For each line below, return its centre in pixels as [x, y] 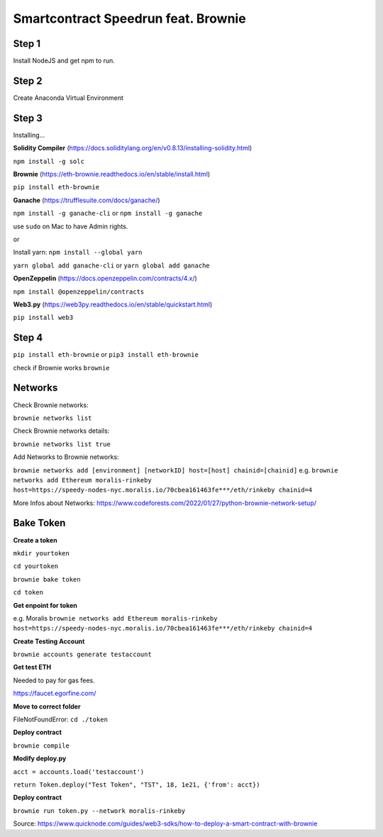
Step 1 [27, 44]
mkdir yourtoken [41, 553]
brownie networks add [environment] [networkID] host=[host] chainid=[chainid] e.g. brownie [176, 470]
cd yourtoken [36, 566]
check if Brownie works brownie [61, 367]
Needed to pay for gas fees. [54, 680]
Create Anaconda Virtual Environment [68, 98]
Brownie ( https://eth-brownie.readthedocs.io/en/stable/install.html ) [112, 174]
